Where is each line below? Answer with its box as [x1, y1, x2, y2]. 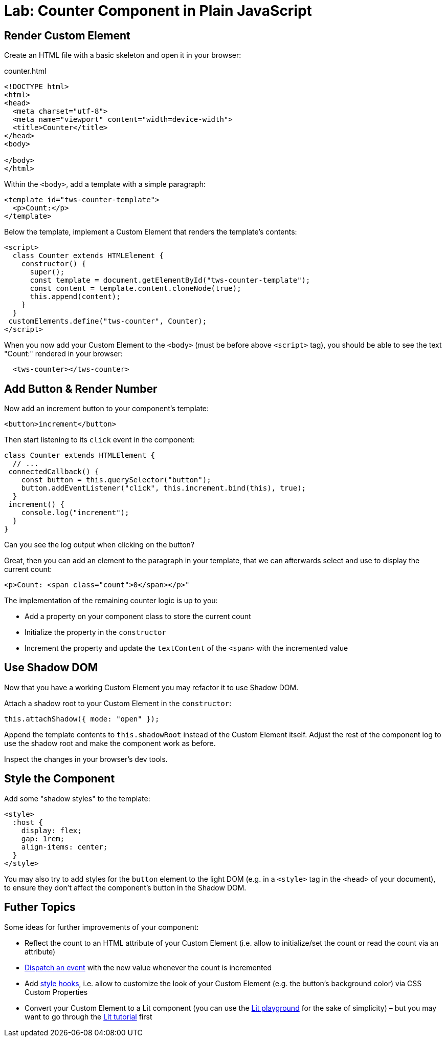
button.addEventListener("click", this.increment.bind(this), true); [21, 484, 306, 493]
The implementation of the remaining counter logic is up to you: [4, 596, 218, 605]
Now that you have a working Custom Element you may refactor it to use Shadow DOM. [4, 683, 299, 692]
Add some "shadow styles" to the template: [4, 794, 150, 803]
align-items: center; [21, 842, 108, 851]
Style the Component [4, 772, 115, 785]
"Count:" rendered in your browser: [4, 349, 123, 358]
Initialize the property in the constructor [25, 628, 166, 637]
